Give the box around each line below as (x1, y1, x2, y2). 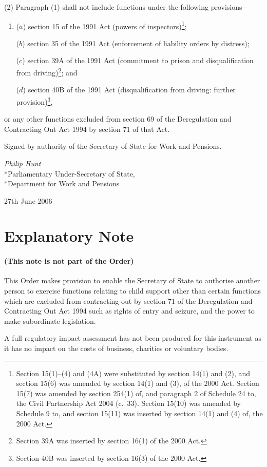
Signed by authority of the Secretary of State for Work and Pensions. (4, 141, 222, 151)
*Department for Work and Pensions (4, 178, 120, 189)
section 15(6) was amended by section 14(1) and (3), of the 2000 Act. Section (16, 378, 259, 388)
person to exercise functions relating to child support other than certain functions (4, 285, 261, 296)
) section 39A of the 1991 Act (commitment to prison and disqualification (22, 55, 254, 66)
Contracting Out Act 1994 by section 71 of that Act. (4, 123, 170, 134)
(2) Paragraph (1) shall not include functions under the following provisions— (4, 2, 250, 12)
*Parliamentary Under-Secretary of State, (4, 168, 135, 179)
